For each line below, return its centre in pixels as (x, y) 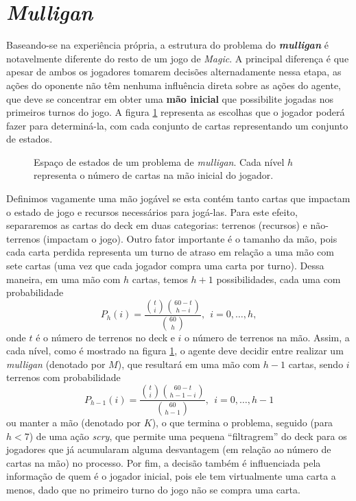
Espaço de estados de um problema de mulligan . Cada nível (159, 161)
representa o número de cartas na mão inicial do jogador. (154, 175)
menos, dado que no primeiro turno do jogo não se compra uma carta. (153, 489)
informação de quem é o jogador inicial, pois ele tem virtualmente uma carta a (171, 476)
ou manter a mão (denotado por (74, 422)
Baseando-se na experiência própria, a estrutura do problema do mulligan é (167, 45)
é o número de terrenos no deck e (105, 337)
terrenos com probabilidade (63, 377)
